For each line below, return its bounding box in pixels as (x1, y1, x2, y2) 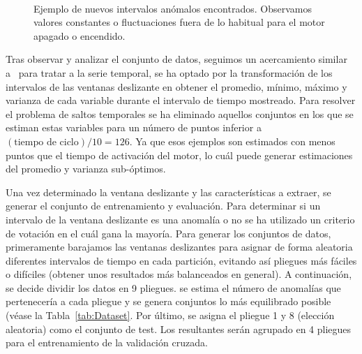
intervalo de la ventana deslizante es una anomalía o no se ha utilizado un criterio (6, 212, 355, 226)
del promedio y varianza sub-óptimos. (6, 161, 166, 176)
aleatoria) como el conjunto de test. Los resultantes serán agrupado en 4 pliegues (6, 321, 352, 336)
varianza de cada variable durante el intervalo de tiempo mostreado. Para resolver (6, 93, 356, 108)
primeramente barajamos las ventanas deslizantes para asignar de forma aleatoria (6, 239, 353, 254)
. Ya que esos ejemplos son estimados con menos (129, 133, 335, 148)
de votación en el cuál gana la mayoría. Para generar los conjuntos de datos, (6, 226, 331, 240)
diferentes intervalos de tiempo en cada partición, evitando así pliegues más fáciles (6, 253, 357, 267)
